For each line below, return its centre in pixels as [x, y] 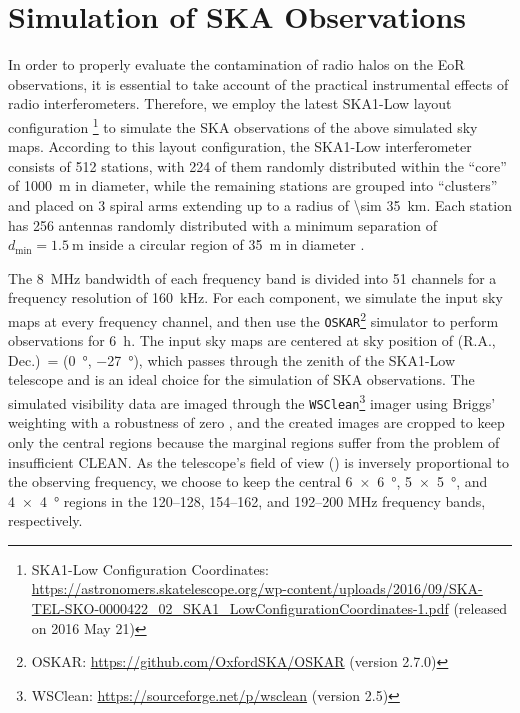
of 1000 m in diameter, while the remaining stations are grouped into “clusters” [253, 185]
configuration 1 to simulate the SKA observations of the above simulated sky [243, 125]
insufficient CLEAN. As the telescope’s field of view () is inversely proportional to [259, 461]
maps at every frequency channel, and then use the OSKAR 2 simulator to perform [253, 319]
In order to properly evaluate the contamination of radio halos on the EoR [236, 64]
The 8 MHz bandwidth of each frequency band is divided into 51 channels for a [252, 277]
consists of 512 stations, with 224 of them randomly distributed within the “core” [257, 165]
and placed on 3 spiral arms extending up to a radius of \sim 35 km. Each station [260, 204]
